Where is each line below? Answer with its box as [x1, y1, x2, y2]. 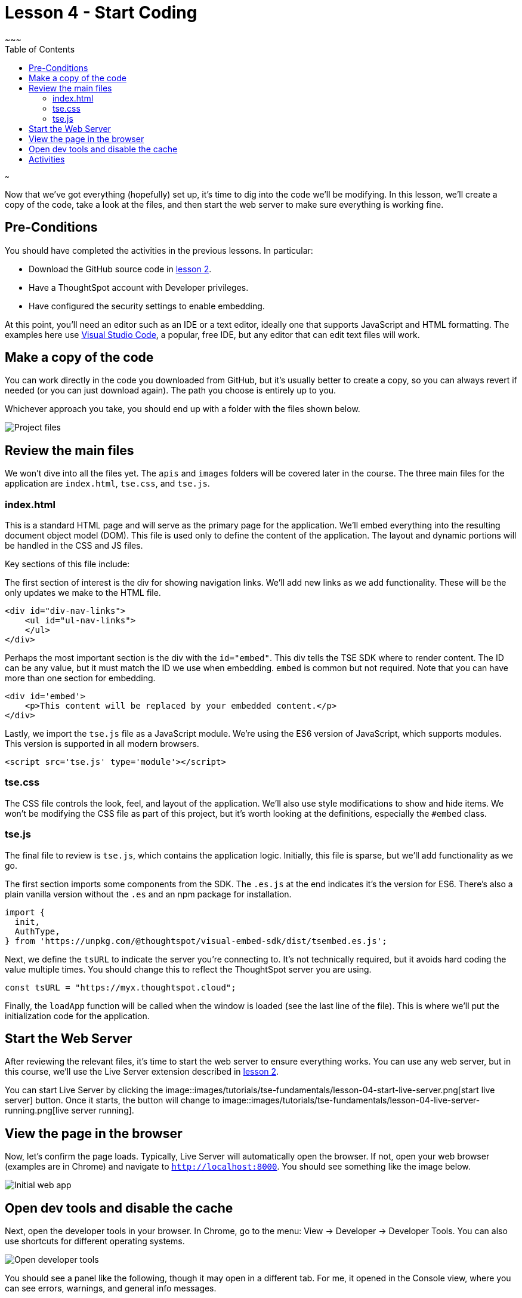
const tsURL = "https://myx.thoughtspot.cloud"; [5, 982, 236, 992]
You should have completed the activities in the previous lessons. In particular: [5, 245, 313, 256]
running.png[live [5, 1105, 69, 1116]
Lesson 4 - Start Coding [5, 2, 197, 23]
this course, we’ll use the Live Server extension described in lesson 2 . [5, 1066, 279, 1077]
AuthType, [14, 926, 60, 936]
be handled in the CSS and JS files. [5, 540, 143, 551]
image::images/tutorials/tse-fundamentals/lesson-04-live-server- [222, 1095, 480, 1106]
